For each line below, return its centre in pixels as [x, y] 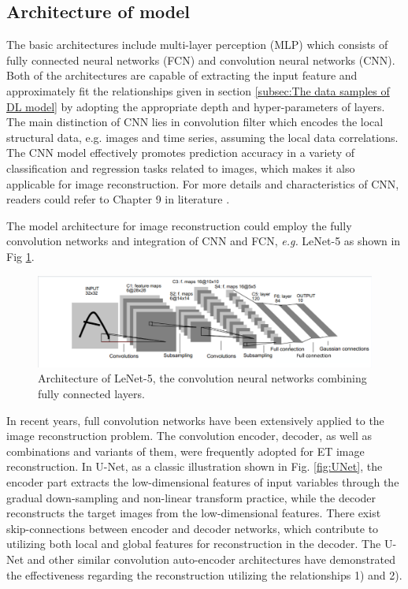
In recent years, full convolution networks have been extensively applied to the [195, 420]
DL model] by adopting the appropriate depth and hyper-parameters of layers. [196, 106]
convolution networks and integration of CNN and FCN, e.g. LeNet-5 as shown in [204, 241]
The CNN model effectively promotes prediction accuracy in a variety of [180, 153]
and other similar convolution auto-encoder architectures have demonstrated [211, 559]
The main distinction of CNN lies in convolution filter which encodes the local [195, 122]
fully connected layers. [91, 394]
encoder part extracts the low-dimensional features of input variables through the [203, 482]
